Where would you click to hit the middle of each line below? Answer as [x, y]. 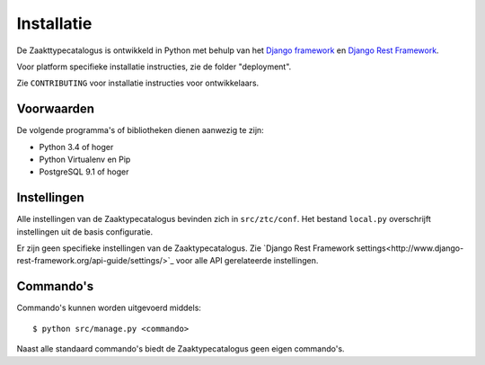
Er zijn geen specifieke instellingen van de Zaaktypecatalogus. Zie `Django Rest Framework [185, 248]
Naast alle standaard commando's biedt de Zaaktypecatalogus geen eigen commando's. [181, 349]
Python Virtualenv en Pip [85, 160]
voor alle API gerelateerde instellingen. [247, 261]
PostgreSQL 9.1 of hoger [84, 172]
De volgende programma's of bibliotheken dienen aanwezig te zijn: [140, 130]
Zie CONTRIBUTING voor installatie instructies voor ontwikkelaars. [138, 83]
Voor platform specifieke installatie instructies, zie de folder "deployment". [154, 67]
